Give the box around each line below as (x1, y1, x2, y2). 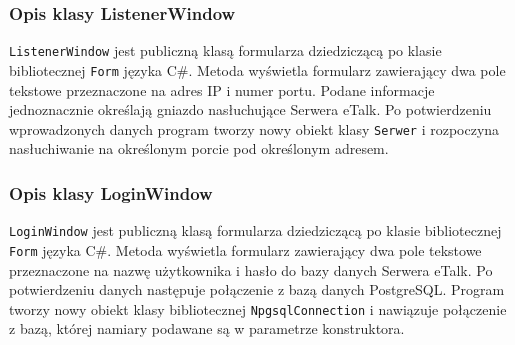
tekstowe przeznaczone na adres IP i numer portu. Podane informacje (9, 79, 435, 100)
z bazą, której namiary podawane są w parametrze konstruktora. (9, 318, 405, 339)
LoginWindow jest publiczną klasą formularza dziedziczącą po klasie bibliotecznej (9, 220, 502, 241)
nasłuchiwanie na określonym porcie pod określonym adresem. (9, 138, 389, 159)
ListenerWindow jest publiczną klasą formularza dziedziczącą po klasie (9, 40, 442, 61)
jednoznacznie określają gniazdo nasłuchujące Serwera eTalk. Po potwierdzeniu (9, 99, 492, 120)
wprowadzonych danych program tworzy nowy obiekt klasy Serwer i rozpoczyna (9, 118, 500, 139)
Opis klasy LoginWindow (9, 180, 213, 205)
